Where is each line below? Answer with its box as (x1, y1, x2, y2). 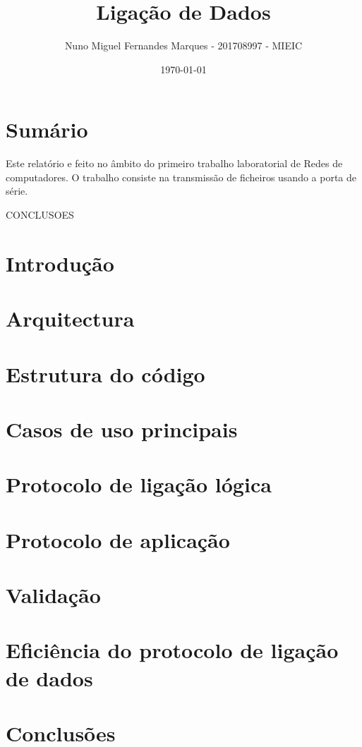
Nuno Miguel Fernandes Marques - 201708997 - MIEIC (64, 38, 303, 53)
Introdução (6, 248, 114, 277)
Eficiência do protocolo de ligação (6, 636, 339, 664)
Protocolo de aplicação (6, 525, 230, 554)
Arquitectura (6, 304, 135, 333)
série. (6, 183, 28, 198)
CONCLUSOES (6, 207, 74, 222)
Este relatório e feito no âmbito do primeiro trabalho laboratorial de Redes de (6, 156, 343, 171)
